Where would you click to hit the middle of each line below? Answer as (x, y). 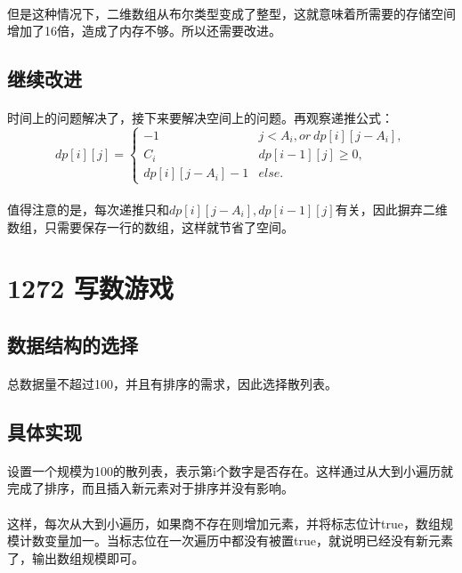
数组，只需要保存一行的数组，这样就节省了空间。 (150, 226)
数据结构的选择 (73, 344)
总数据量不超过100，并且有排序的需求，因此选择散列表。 (172, 383)
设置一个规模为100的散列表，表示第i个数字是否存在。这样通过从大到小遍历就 (230, 470)
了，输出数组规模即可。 (76, 557)
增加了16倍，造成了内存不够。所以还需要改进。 (144, 31)
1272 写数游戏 (91, 288)
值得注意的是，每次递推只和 (88, 209)
